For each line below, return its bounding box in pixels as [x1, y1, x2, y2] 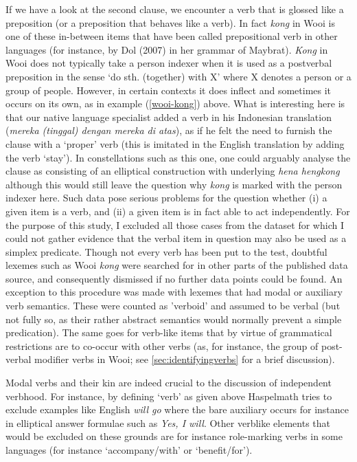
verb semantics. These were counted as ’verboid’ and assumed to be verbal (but [5, 298, 341, 313]
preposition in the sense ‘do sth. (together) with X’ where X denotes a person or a [5, 69, 352, 83]
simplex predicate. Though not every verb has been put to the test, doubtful [5, 244, 327, 258]
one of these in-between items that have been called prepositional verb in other [5, 29, 338, 43]
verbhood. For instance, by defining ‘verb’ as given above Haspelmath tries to [5, 388, 332, 403]
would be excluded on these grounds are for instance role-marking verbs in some [5, 429, 343, 443]
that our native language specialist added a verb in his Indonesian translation [5, 109, 332, 124]
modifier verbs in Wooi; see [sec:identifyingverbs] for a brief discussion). [34, 352, 335, 366]
